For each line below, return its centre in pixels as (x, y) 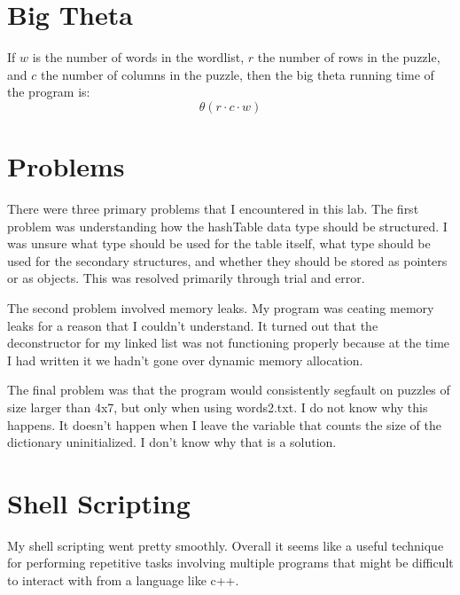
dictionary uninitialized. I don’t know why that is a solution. (172, 442)
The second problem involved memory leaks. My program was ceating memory (221, 308)
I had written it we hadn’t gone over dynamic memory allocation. (185, 360)
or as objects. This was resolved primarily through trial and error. (186, 278)
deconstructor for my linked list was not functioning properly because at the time (229, 343)
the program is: (49, 92)
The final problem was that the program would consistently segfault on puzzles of (229, 390)
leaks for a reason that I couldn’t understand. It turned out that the (193, 325)
